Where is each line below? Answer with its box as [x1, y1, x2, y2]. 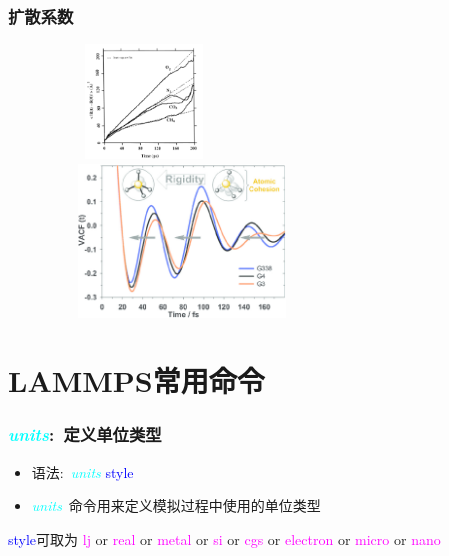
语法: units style [31, 461, 134, 482]
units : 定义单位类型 [8, 422, 162, 447]
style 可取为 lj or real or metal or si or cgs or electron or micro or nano [8, 528, 441, 549]
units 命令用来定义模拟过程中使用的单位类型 [31, 495, 321, 516]
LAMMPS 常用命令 [8, 360, 265, 401]
